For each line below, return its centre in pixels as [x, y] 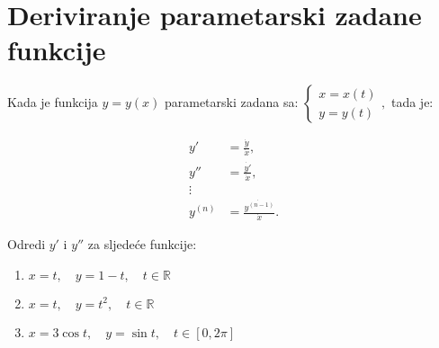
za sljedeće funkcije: [142, 243]
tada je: [412, 102]
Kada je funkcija [53, 102]
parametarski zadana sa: [231, 102]
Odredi [27, 243]
